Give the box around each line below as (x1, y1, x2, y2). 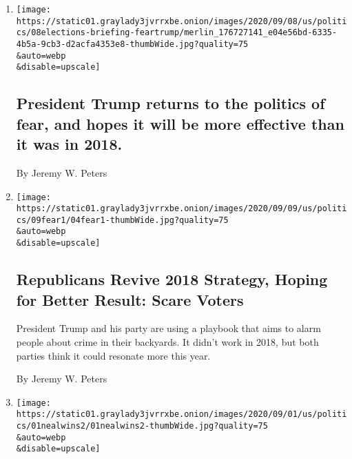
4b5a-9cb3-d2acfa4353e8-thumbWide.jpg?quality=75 (16, 39, 249, 49)
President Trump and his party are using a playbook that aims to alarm (16, 321, 321, 335)
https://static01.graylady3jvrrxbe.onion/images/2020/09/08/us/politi (16, 16, 347, 26)
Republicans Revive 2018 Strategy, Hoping (16, 268, 328, 290)
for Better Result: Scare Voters (16, 289, 244, 310)
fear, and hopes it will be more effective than (16, 113, 344, 134)
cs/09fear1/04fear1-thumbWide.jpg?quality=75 (16, 215, 229, 225)
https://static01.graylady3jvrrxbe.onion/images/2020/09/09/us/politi (16, 204, 347, 214)
